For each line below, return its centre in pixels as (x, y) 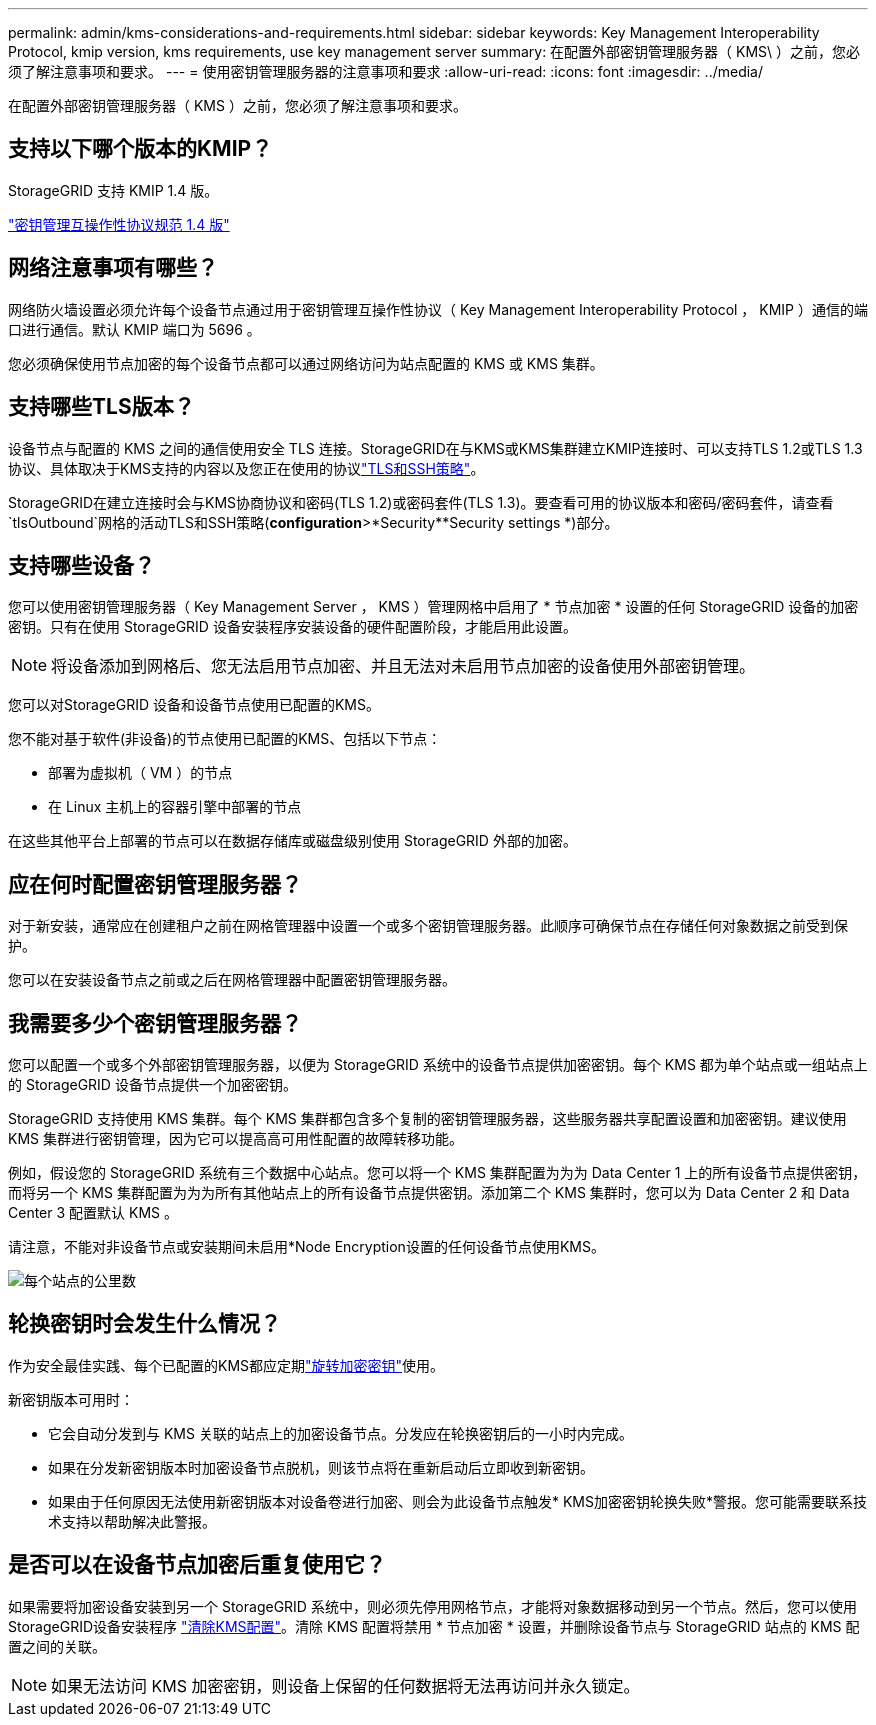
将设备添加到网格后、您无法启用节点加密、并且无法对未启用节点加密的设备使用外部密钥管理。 (403, 666)
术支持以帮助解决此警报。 (132, 1521)
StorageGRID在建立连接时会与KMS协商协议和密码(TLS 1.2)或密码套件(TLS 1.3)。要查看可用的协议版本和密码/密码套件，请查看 (421, 502)
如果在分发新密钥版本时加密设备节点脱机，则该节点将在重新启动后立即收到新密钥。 (321, 1467)
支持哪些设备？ (81, 565)
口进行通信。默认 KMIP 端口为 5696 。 (134, 329)
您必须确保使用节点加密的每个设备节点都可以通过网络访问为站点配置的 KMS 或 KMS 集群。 (306, 363)
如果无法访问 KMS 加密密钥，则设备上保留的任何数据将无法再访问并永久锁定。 (345, 1685)
